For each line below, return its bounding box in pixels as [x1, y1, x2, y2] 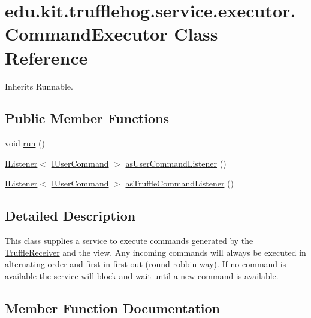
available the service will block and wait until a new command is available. [5, 270, 279, 282]
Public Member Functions [5, 109, 169, 127]
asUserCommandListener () [125, 157, 227, 169]
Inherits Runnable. [5, 79, 73, 92]
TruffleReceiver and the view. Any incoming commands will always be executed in [5, 246, 306, 258]
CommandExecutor [5, 22, 168, 46]
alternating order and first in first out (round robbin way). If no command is [5, 258, 286, 270]
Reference [5, 45, 88, 69]
